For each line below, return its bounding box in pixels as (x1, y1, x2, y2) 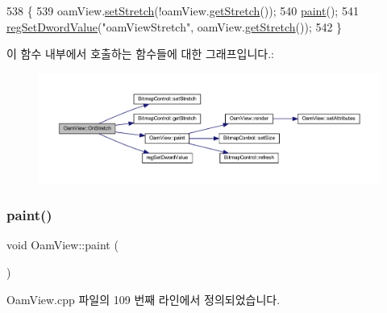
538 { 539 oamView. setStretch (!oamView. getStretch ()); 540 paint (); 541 (6, 2, 359, 19)
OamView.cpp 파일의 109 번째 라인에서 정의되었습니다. (6, 290, 281, 307)
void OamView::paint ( (6, 236, 119, 253)
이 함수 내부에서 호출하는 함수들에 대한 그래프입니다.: (6, 45, 274, 62)
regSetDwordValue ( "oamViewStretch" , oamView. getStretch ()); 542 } (6, 18, 343, 35)
